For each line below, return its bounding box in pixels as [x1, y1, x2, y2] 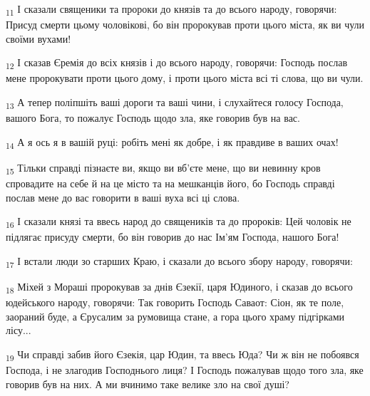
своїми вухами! [6, 31, 71, 46]
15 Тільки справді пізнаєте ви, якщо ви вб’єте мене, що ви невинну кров [6, 160, 321, 177]
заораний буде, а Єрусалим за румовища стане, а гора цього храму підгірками [6, 308, 345, 323]
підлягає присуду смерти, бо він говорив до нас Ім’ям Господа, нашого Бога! [6, 229, 339, 244]
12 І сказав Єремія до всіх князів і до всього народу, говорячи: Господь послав [6, 55, 347, 72]
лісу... [6, 323, 31, 338]
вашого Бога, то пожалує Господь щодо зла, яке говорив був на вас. [6, 110, 300, 125]
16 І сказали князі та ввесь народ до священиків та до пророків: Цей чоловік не [6, 214, 351, 230]
